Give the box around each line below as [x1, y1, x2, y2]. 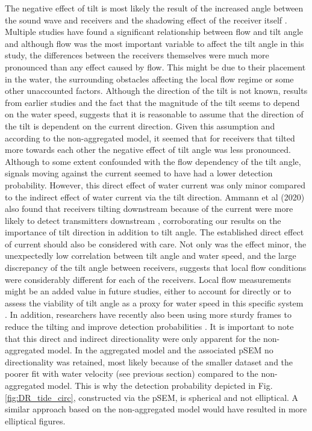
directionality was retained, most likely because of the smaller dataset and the [5, 355, 293, 368]
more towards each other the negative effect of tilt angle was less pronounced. [5, 143, 291, 156]
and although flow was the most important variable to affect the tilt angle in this [5, 37, 304, 49]
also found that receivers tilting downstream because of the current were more [5, 202, 293, 215]
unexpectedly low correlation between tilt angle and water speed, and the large [5, 249, 296, 262]
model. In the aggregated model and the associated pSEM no [47, 344, 273, 356]
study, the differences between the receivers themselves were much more [5, 49, 269, 61]
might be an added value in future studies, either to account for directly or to [5, 285, 292, 297]
